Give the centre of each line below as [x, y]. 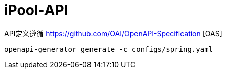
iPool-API [36, 10]
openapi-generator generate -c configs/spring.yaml [109, 49]
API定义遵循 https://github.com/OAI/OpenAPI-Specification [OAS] [113, 33]
